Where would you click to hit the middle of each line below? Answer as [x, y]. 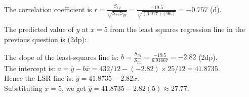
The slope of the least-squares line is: [61, 57]
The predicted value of [39, 29]
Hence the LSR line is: [39, 78]
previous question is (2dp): [45, 39]
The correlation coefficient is [48, 9]
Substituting [23, 88]
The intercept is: [30, 68]
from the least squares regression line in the [177, 29]
